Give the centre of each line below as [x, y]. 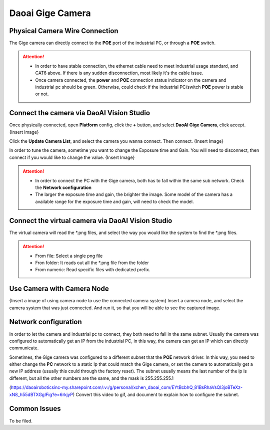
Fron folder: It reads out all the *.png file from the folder [92, 263]
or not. [42, 94]
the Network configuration [63, 187]
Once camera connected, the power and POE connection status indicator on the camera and [131, 80]
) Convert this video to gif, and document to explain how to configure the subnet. [156, 394]
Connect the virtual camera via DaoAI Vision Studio [91, 221]
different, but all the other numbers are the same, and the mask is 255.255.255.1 [91, 378]
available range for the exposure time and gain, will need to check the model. [115, 201]
